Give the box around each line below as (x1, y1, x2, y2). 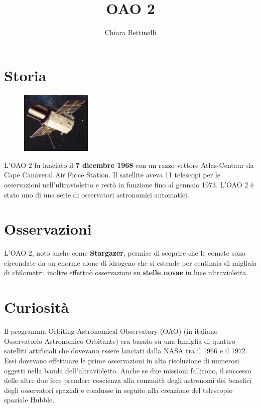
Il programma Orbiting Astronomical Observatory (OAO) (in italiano (4, 326, 218, 336)
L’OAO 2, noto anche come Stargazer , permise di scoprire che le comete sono (4, 248, 245, 258)
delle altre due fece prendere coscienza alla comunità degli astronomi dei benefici (4, 375, 251, 385)
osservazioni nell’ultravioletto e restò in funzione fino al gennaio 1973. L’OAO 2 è (4, 179, 254, 189)
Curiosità (4, 297, 69, 317)
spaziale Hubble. (4, 394, 55, 405)
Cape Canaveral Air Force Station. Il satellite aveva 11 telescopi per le (4, 169, 220, 180)
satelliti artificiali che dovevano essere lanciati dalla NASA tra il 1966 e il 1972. (4, 345, 247, 356)
